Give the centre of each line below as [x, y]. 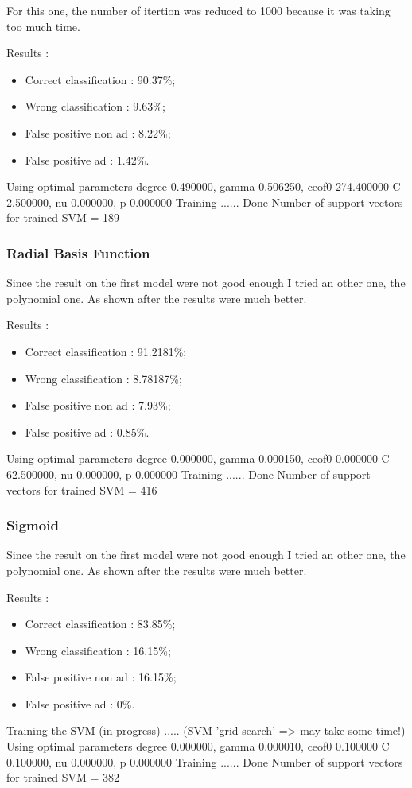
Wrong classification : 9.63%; [95, 106]
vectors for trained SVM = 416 [82, 489]
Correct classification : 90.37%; [100, 79]
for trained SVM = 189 [63, 217]
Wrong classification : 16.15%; [98, 650]
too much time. [43, 26]
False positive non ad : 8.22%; [98, 132]
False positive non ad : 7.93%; [98, 405]
